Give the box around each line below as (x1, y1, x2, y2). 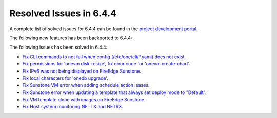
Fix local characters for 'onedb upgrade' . (22, 75, 109, 81)
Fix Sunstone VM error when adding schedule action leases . (22, 82, 150, 88)
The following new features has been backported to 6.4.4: (9, 35, 133, 41)
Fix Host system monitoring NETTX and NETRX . (22, 104, 123, 110)
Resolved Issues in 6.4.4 (9, 8, 116, 19)
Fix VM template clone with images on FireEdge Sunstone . (22, 97, 146, 103)
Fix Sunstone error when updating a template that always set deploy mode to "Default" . (22, 89, 207, 96)
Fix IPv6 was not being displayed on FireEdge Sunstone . (22, 68, 141, 74)
